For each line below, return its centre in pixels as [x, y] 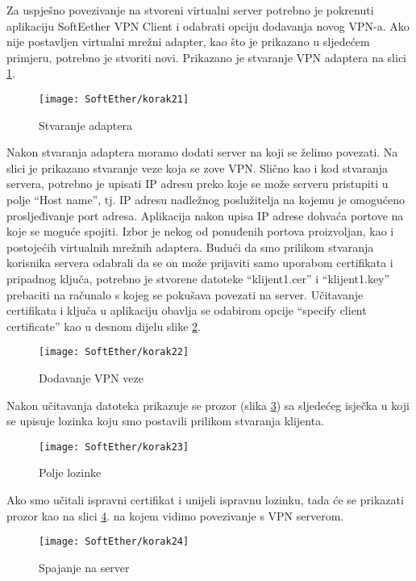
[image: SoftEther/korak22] [114, 352]
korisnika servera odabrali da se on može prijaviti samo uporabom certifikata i [200, 263]
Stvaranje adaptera [85, 125]
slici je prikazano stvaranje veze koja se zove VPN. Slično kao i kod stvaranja [198, 167]
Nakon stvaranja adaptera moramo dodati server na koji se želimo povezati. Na [202, 152]
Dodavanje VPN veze [91, 378]
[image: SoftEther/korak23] [114, 447]
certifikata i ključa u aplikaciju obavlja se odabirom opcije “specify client [187, 310]
